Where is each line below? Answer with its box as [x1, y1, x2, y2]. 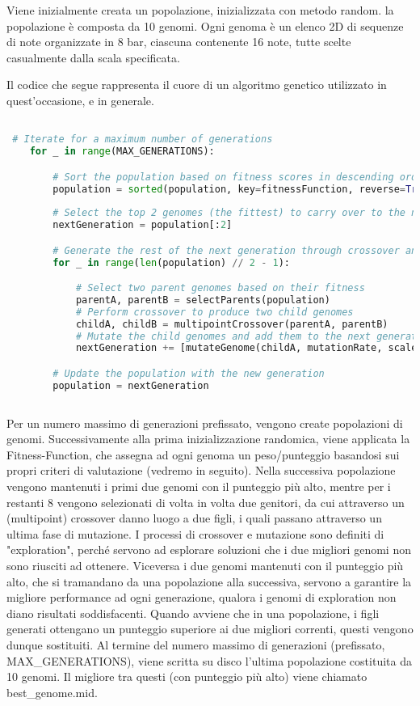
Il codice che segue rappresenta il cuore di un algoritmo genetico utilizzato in [6, 76, 387, 93]
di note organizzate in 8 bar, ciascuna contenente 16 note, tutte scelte [6, 33, 351, 50]
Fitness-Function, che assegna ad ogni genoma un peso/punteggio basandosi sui [6, 446, 400, 463]
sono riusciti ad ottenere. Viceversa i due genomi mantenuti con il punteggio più [6, 556, 404, 573]
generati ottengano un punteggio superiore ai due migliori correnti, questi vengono [6, 620, 414, 637]
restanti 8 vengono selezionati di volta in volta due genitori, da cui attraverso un [6, 493, 405, 510]
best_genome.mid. [6, 683, 98, 700]
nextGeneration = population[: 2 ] [52, 219, 233, 231]
